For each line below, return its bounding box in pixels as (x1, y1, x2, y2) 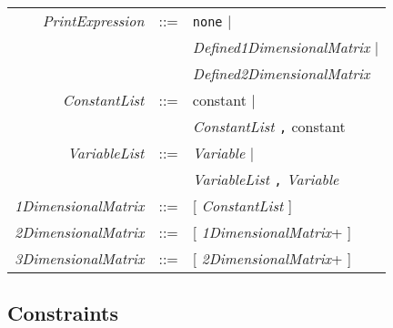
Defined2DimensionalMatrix (192, 63, 370, 84)
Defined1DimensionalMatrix (192, 36, 370, 57)
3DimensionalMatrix (15, 248, 145, 269)
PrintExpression (42, 10, 145, 31)
